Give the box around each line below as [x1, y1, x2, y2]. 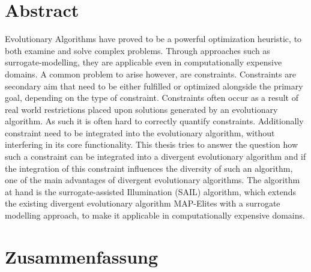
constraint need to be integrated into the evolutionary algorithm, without [5, 126, 275, 139]
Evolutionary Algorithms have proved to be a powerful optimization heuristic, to [5, 32, 302, 45]
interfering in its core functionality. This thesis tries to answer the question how [5, 138, 298, 151]
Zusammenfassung [5, 244, 159, 268]
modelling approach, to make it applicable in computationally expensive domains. [5, 209, 305, 222]
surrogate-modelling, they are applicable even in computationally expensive [5, 56, 282, 68]
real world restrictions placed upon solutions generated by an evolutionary [5, 103, 278, 115]
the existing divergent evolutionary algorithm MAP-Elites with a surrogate [5, 197, 280, 210]
